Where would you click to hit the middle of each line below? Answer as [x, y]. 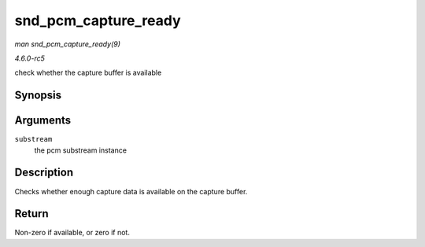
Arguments [43, 121]
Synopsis [38, 96]
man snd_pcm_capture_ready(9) [68, 44]
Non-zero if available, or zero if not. [72, 233]
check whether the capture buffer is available [88, 73]
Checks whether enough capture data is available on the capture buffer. [131, 191]
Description [44, 173]
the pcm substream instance [81, 150]
